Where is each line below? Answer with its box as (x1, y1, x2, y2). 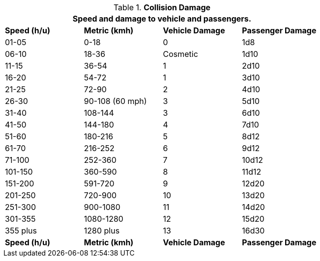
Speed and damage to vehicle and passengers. (72, 14, 252, 24)
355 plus (5, 226, 37, 235)
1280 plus (84, 226, 120, 235)
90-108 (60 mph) (84, 96, 147, 106)
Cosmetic (163, 49, 198, 59)
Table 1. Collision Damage (113, 2, 211, 12)
